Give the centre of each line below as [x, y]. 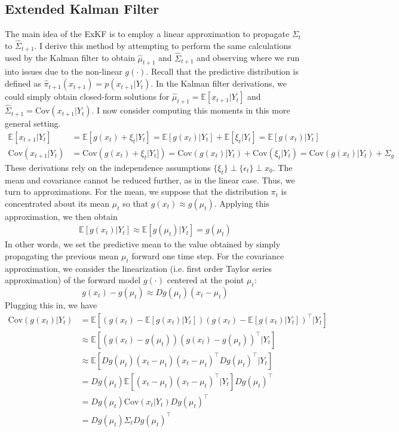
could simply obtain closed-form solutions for [87, 96]
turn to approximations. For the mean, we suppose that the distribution [136, 192]
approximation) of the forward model [73, 280]
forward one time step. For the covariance [208, 255]
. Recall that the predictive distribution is [222, 71]
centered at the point [205, 280]
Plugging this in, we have [51, 305]
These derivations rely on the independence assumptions [108, 167]
